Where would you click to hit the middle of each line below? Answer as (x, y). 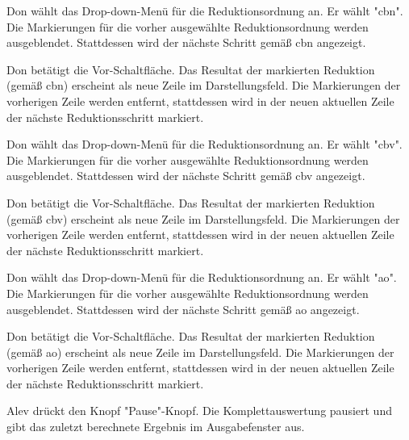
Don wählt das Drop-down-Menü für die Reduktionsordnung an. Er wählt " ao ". (202, 277)
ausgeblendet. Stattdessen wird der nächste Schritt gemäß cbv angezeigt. (186, 176)
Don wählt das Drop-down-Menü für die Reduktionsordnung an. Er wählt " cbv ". (204, 144)
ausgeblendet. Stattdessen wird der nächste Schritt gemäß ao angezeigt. (183, 309)
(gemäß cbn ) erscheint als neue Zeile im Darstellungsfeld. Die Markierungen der (204, 85)
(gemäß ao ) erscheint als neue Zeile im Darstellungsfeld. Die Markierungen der (200, 352)
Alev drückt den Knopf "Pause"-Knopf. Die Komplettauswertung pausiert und (199, 411)
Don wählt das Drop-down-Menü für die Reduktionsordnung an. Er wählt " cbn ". (205, 10)
